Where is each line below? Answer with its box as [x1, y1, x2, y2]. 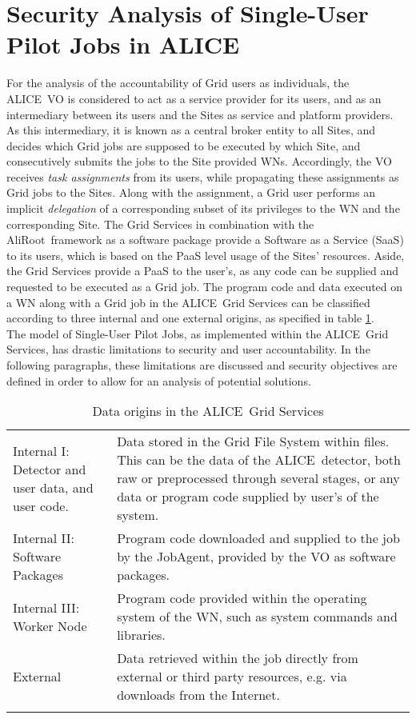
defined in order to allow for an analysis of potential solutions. [6, 372, 311, 389]
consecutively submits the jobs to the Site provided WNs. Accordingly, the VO [6, 153, 392, 170]
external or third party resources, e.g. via [117, 667, 347, 686]
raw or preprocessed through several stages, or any [117, 469, 400, 488]
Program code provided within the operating [117, 589, 367, 608]
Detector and [13, 459, 86, 478]
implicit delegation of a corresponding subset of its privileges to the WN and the [6, 200, 400, 217]
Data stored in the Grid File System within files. [117, 432, 390, 451]
